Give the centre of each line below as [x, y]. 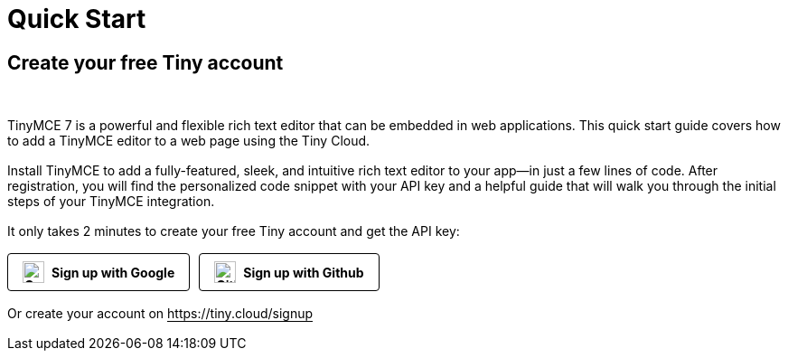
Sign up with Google [113, 272]
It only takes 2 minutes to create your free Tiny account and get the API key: [234, 231]
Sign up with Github [304, 272]
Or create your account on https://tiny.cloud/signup [160, 314]
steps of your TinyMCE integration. [111, 202]
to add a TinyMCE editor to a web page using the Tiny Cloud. [189, 141]
